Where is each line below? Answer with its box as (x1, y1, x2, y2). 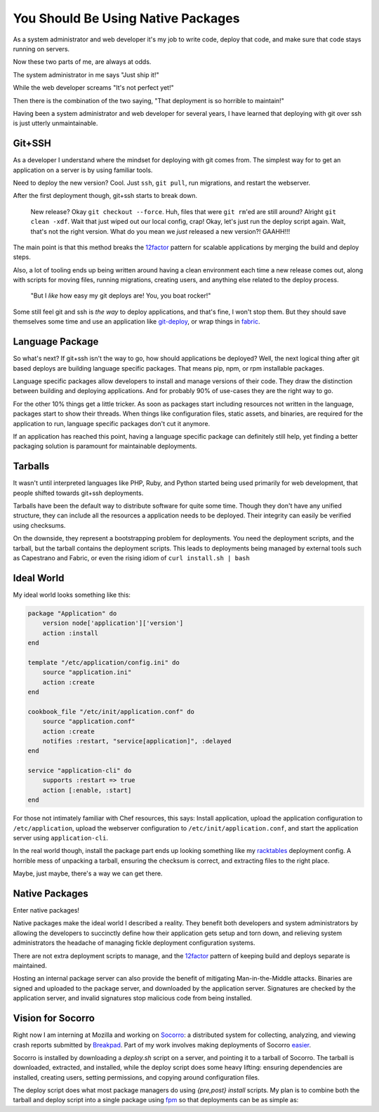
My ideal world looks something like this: (13, 590, 131, 599)
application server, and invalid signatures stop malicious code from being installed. (13, 994, 253, 1002)
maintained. (13, 962, 47, 970)
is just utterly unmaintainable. (13, 119, 98, 128)
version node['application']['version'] (42, 619, 184, 628)
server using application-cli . (13, 834, 109, 842)
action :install (42, 629, 98, 637)
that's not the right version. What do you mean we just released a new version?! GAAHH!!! (30, 227, 291, 235)
